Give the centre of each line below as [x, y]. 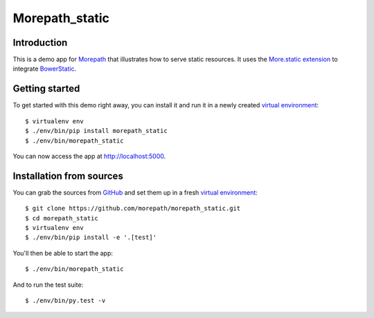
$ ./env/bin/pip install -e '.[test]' [91, 238]
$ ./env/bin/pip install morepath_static [96, 131]
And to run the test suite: [48, 285]
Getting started [46, 89]
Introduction [40, 43]
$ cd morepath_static [62, 218]
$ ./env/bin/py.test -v [65, 300]
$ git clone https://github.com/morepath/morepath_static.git [133, 209]
